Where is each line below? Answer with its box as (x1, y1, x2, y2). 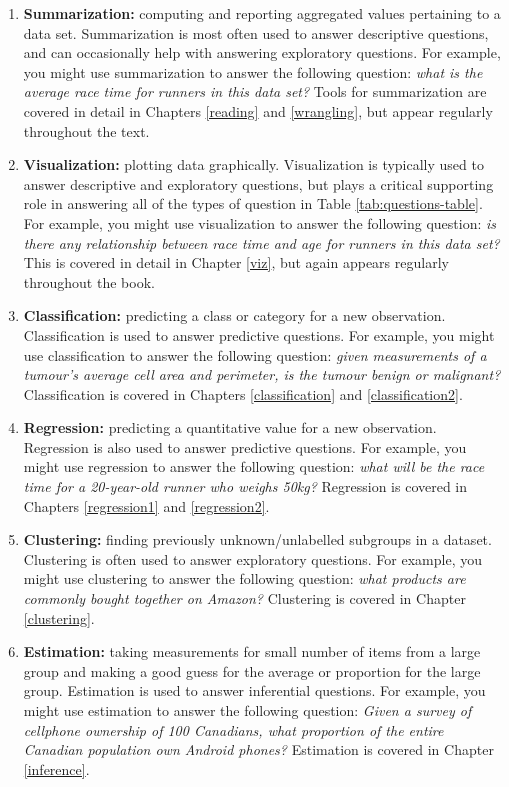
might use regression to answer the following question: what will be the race (23, 456, 485, 477)
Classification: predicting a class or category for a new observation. (23, 305, 446, 326)
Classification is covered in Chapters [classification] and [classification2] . (23, 383, 463, 404)
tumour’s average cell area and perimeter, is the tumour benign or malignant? (23, 364, 501, 385)
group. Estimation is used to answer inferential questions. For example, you (23, 680, 486, 701)
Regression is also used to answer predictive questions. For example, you (23, 436, 467, 457)
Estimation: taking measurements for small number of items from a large (23, 641, 481, 662)
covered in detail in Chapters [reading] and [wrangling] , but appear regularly (23, 100, 493, 121)
